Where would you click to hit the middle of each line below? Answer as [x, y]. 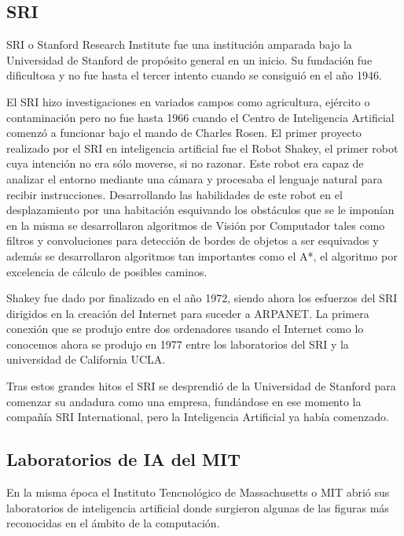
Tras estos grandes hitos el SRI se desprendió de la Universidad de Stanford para [201, 386]
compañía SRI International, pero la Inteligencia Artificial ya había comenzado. [198, 417]
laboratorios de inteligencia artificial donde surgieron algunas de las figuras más [198, 507]
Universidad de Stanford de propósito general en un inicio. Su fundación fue [189, 59]
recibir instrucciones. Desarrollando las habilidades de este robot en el [174, 194]
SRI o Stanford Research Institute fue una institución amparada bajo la [179, 44]
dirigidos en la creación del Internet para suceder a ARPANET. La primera [188, 313]
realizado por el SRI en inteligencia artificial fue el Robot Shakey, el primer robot [202, 148]
